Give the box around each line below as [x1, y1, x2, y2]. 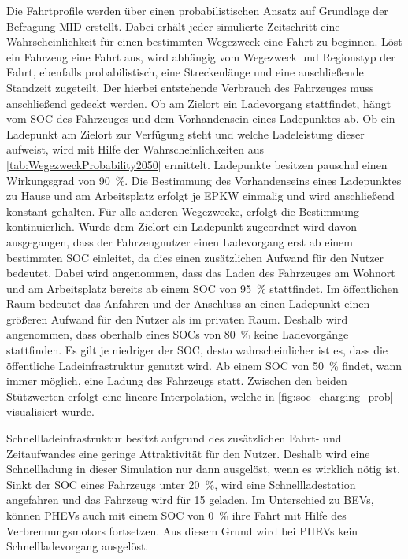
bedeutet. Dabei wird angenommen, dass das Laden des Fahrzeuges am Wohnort [6, 265, 395, 281]
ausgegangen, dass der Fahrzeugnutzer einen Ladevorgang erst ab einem [6, 233, 353, 250]
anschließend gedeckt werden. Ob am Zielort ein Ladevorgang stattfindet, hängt [6, 94, 391, 111]
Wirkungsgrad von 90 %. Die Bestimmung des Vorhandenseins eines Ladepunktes [6, 172, 402, 188]
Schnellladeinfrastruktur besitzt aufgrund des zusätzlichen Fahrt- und [6, 430, 342, 446]
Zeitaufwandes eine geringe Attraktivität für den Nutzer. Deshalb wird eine [6, 445, 370, 461]
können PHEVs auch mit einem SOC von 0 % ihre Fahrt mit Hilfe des [6, 507, 347, 523]
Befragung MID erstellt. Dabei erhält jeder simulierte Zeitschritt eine [6, 17, 340, 34]
